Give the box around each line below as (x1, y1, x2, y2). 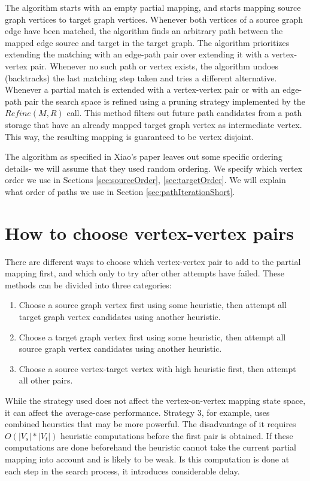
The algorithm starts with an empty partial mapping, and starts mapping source (5, 1, 301, 13)
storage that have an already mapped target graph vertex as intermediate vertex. (5, 118, 302, 130)
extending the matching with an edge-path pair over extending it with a (5, 48, 269, 60)
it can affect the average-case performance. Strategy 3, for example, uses (5, 406, 270, 418)
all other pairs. (19, 374, 73, 386)
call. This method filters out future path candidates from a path (66, 106, 302, 119)
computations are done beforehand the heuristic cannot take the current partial (5, 441, 296, 453)
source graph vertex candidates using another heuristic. (19, 342, 222, 355)
